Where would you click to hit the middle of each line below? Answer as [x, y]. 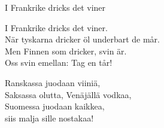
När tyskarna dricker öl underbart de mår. [82, 39]
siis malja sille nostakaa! [49, 118]
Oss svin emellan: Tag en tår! [59, 63]
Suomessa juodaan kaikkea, [55, 106]
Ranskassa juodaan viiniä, [53, 82]
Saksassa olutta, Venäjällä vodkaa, [68, 94]
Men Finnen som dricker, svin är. [66, 51]
